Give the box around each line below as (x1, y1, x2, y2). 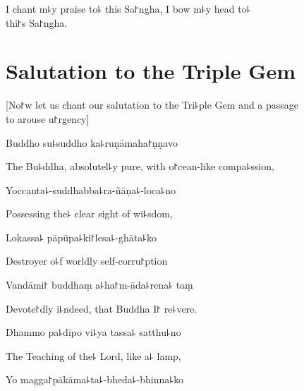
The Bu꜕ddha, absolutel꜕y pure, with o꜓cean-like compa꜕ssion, (6, 159, 274, 174)
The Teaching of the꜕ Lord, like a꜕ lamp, (6, 348, 181, 363)
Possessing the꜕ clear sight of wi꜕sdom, (6, 206, 173, 221)
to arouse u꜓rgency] (6, 111, 90, 126)
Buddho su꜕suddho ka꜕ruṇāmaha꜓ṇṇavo (6, 135, 178, 150)
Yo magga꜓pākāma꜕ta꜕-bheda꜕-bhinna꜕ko (6, 372, 184, 387)
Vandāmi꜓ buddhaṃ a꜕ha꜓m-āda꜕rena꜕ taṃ (6, 277, 193, 292)
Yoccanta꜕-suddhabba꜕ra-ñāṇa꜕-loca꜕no (6, 182, 176, 197)
